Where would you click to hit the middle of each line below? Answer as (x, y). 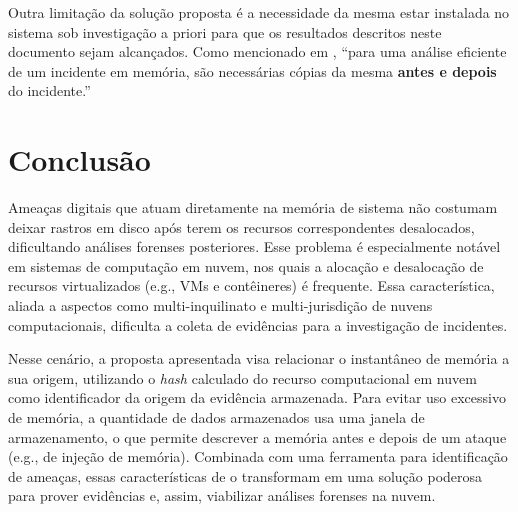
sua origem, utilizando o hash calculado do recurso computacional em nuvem (242, 377)
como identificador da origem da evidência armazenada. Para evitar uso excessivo (257, 397)
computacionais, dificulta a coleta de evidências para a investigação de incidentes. (258, 324)
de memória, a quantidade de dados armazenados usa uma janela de (216, 417)
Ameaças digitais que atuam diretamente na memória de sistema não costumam (253, 207)
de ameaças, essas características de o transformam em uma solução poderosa (245, 475)
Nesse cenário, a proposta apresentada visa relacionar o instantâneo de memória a (259, 358)
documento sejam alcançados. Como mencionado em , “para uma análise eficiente (257, 51)
